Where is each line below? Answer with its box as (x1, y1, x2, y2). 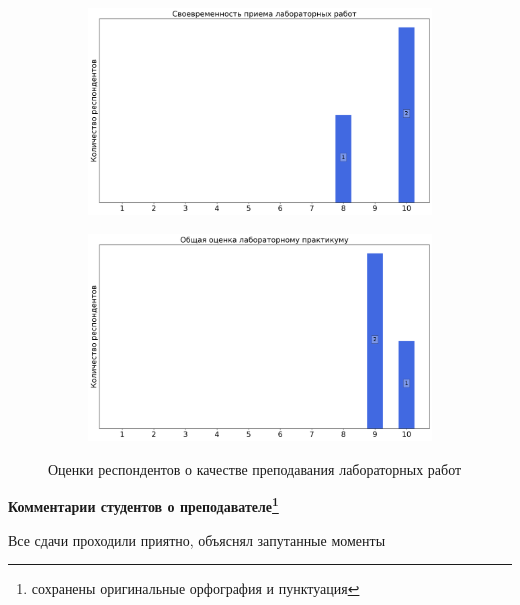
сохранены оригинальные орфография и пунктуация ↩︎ (31, 578, 360, 599)
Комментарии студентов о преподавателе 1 (8, 493, 279, 516)
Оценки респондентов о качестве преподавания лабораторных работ (48, 458, 462, 479)
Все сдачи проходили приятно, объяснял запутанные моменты (8, 529, 386, 550)
